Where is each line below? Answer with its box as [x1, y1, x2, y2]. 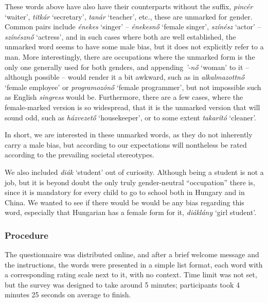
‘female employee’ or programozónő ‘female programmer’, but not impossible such [5, 81, 261, 92]
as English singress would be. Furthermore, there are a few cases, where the [5, 92, 243, 102]
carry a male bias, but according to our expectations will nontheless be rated [5, 139, 247, 150]
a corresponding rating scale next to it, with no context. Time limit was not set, [5, 269, 257, 280]
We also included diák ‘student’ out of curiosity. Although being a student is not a [5, 166, 264, 177]
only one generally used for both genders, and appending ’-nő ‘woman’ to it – [5, 61, 249, 72]
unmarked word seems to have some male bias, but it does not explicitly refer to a [5, 41, 264, 52]
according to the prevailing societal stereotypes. [5, 149, 154, 160]
